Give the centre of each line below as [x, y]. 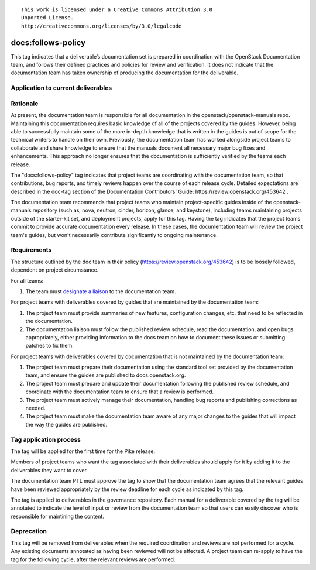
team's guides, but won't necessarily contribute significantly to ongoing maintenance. [114, 235]
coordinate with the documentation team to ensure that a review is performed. [120, 392]
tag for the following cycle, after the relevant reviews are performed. [93, 559]
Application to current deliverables [61, 88]
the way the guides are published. [66, 424]
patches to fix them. [50, 346]
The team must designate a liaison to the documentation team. [101, 291]
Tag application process [46, 439]
